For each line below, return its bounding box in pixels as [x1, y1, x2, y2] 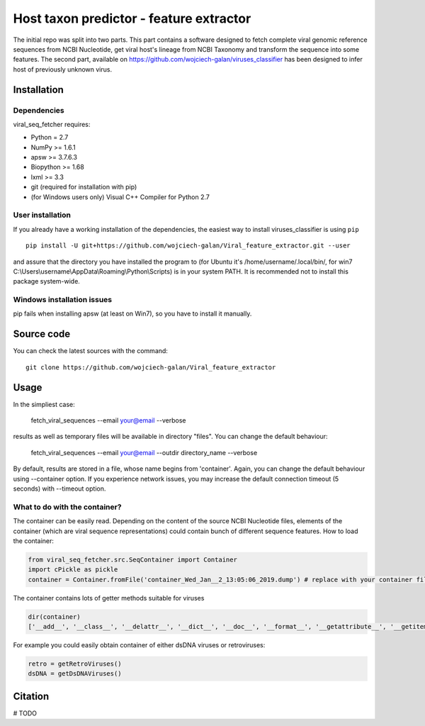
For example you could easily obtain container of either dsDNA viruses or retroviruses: [13, 641, 266, 649]
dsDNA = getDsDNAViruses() [28, 670, 122, 678]
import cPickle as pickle [28, 566, 118, 574]
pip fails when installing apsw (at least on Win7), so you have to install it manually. [13, 309, 252, 318]
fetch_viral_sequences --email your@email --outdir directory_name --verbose [30, 448, 258, 457]
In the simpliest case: [13, 400, 75, 408]
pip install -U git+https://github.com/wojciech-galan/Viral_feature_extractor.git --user [25, 242, 351, 250]
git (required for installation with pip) [30, 183, 137, 191]
